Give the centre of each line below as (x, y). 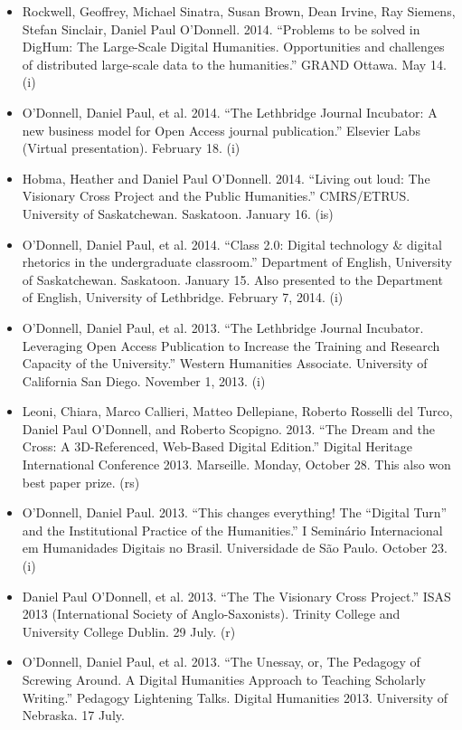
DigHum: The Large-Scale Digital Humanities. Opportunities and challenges (233, 47)
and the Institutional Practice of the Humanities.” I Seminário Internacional (232, 530)
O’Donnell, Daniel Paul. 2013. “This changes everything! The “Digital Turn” (235, 512)
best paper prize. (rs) (81, 482)
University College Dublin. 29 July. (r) (129, 631)
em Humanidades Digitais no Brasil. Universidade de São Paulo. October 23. (235, 548)
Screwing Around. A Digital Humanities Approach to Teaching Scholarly (224, 679)
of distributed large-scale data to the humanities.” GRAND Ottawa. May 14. (234, 64)
